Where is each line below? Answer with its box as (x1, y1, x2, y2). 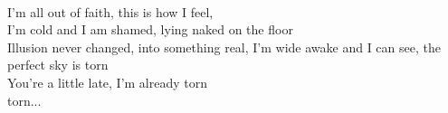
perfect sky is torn (7, 55, 109, 74)
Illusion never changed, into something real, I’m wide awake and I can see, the (7, 37, 441, 56)
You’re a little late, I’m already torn (7, 72, 208, 91)
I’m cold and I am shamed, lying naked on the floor (7, 20, 293, 39)
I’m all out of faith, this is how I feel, (7, 2, 214, 21)
